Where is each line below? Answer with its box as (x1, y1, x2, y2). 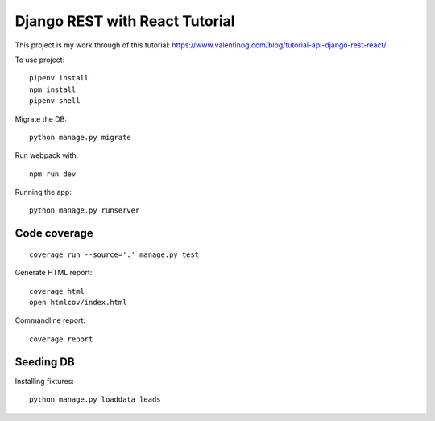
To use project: (14, 55, 65, 64)
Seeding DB (14, 355, 76, 369)
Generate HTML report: (14, 268, 93, 278)
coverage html (29, 287, 85, 295)
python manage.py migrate (29, 133, 132, 142)
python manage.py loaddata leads (29, 395, 161, 404)
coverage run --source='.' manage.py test (29, 250, 200, 259)
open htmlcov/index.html (29, 298, 127, 307)
